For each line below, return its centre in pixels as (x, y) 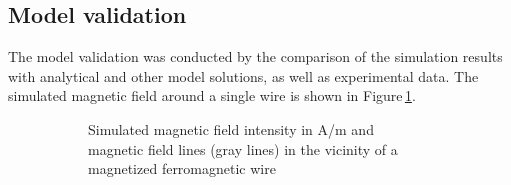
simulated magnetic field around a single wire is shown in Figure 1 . (212, 95)
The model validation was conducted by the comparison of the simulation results (255, 56)
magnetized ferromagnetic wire (182, 168)
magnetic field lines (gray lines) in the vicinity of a (243, 148)
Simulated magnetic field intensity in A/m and (231, 128)
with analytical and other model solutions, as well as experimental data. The (243, 75)
